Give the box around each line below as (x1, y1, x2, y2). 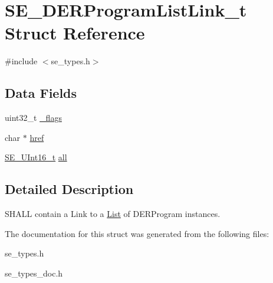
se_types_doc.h (5, 266, 63, 279)
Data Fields (5, 84, 77, 102)
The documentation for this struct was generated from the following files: (5, 227, 269, 239)
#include (5, 55, 38, 67)
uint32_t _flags (5, 111, 62, 124)
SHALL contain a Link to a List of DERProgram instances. (5, 208, 221, 220)
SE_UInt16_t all (5, 151, 67, 163)
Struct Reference (5, 21, 145, 45)
